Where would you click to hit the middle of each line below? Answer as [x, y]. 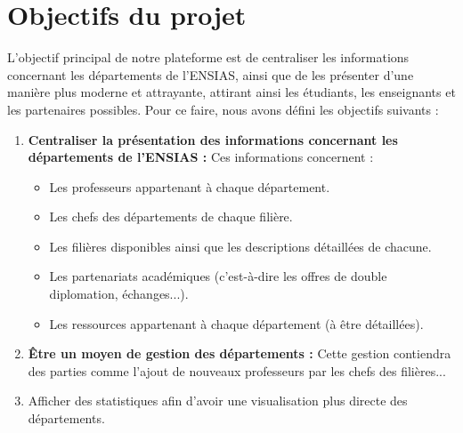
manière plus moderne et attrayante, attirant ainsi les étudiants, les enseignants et [231, 92]
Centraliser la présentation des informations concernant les [213, 139]
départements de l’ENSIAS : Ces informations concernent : [201, 157]
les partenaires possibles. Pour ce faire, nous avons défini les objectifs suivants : [223, 109]
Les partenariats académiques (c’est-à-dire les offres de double [218, 276]
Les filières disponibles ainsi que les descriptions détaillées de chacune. [240, 246]
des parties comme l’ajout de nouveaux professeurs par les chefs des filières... [237, 370]
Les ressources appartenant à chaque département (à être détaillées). [236, 323]
